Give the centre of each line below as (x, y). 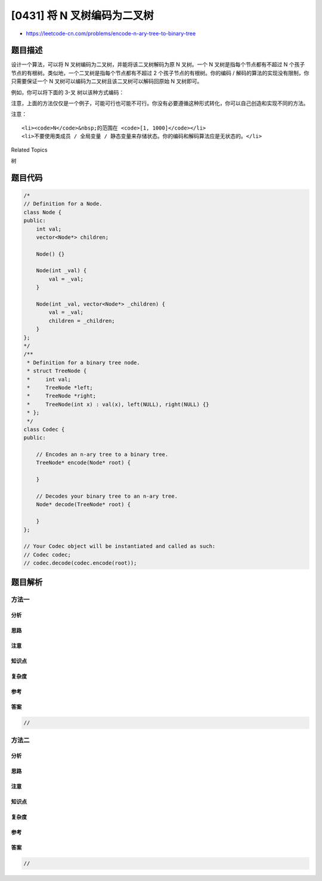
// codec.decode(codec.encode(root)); (80, 563)
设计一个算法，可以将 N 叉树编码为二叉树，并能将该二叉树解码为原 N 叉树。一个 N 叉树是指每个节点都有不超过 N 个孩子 (158, 64)
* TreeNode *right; (62, 396)
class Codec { (44, 429)
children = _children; (82, 321)
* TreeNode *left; (60, 387)
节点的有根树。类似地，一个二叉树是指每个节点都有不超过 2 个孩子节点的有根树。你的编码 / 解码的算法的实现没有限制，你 (160, 73)
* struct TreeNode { (57, 371)
